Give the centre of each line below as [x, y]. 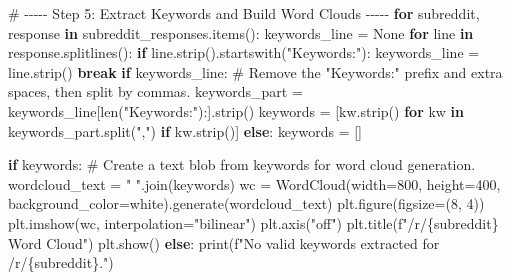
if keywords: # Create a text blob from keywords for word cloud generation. [242, 164]
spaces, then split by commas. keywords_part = [155, 91]
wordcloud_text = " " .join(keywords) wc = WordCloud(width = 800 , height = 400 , [254, 183]
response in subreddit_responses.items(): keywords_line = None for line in [241, 32]
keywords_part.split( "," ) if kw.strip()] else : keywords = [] [185, 130]
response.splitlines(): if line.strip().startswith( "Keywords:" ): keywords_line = [244, 52]
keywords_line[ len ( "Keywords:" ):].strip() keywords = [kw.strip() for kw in [236, 110]
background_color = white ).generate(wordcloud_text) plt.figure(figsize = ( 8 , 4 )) [246, 203]
